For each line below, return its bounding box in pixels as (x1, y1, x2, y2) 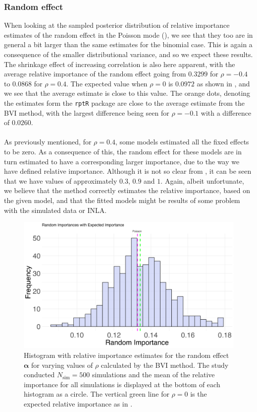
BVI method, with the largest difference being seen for (4, 107, 169, 118)
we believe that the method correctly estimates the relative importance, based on (4, 185, 250, 196)
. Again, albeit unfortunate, (160, 175, 244, 186)
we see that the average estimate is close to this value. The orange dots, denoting (4, 88, 251, 98)
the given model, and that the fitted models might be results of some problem (4, 195, 240, 205)
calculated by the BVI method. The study (101, 359, 229, 370)
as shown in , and (197, 78, 250, 88)
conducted (24, 369, 55, 380)
